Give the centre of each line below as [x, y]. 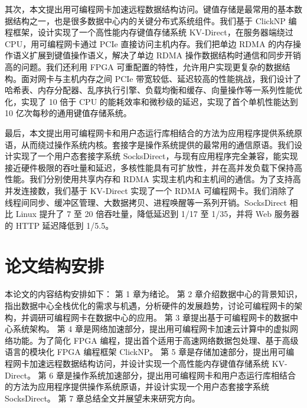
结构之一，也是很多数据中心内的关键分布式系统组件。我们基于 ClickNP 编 [155, 20]
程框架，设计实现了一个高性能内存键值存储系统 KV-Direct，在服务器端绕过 [149, 32]
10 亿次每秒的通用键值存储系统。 [68, 113]
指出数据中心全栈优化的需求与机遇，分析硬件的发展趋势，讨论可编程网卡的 [149, 305]
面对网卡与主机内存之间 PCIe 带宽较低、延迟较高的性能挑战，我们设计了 [161, 78]
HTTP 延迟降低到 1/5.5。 [65, 225]
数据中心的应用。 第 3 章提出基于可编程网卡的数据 [192, 317]
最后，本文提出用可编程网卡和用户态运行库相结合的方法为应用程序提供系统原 [153, 132]
